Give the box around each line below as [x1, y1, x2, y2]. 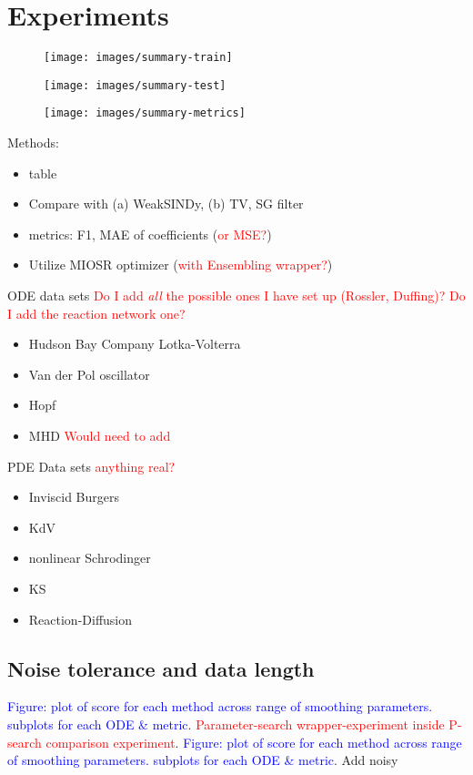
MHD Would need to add [28, 426, 171, 445]
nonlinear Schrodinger [28, 548, 151, 567]
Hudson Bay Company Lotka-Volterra [28, 334, 241, 353]
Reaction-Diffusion [28, 609, 133, 628]
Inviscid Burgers [28, 487, 120, 506]
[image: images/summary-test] [44, 78, 226, 92]
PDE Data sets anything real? [7, 456, 176, 475]
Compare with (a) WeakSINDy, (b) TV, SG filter [28, 194, 304, 213]
